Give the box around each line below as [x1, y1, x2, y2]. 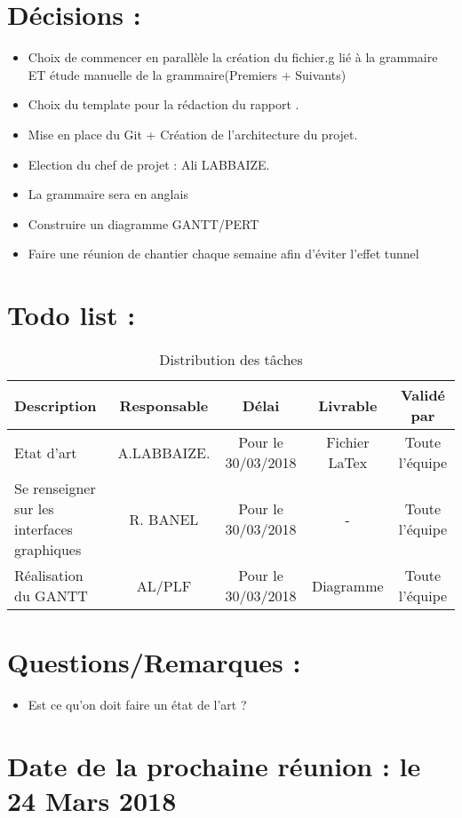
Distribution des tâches [159, 349, 303, 369]
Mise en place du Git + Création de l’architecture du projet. [28, 124, 358, 143]
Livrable [318, 394, 378, 416]
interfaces [14, 519, 73, 539]
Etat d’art [14, 441, 77, 463]
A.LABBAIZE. [117, 441, 211, 463]
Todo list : [7, 297, 136, 333]
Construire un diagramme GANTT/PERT [28, 214, 259, 233]
